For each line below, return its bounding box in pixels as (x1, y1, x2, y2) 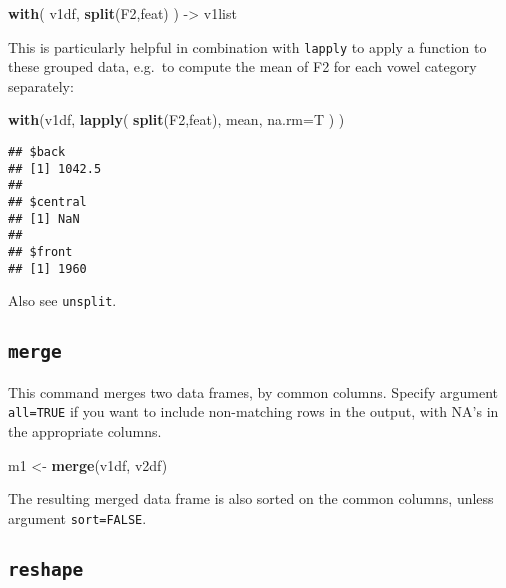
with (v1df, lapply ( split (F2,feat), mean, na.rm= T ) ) (8, 109, 345, 130)
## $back (8, 145, 66, 160)
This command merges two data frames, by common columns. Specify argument (8, 381, 498, 402)
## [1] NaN (8, 211, 80, 226)
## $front (8, 244, 73, 259)
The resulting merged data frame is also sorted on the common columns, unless (8, 488, 494, 509)
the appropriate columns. (8, 420, 162, 441)
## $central (8, 195, 87, 209)
